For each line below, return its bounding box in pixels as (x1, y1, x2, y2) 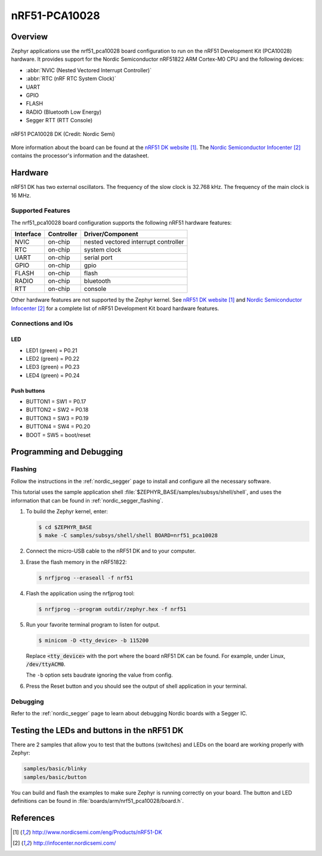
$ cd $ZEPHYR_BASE (38, 523, 92, 531)
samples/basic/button (23, 774, 87, 780)
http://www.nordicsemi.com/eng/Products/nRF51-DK (32, 829, 162, 836)
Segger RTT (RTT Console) (26, 117, 93, 124)
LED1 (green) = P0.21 (26, 346, 78, 354)
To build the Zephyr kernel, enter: (26, 507, 109, 515)
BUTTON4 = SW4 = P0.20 (26, 423, 91, 430)
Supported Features (11, 206, 71, 215)
